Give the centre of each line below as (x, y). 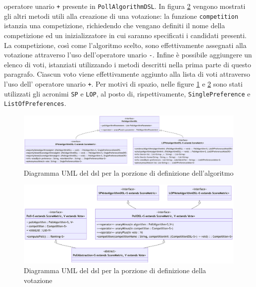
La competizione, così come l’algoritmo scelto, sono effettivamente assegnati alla (125, 45)
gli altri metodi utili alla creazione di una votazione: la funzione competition (121, 16)
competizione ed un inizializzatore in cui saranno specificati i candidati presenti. (125, 35)
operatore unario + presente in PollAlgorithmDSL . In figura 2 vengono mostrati (125, 6)
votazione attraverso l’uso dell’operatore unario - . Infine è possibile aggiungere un (128, 55)
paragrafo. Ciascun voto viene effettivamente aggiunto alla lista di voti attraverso (127, 74)
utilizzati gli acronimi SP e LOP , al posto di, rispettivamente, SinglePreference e (127, 93)
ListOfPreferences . (35, 103)
